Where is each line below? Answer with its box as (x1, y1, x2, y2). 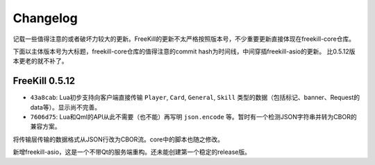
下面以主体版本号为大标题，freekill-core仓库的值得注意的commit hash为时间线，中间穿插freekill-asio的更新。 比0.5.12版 (12, 47, 356, 55)
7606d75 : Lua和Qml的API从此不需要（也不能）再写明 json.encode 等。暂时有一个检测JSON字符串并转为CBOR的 (30, 113, 357, 121)
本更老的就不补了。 (12, 57, 68, 65)
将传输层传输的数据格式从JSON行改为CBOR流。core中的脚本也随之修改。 (12, 135, 224, 144)
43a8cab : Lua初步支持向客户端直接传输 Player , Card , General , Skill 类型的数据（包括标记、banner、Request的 (30, 94, 360, 102)
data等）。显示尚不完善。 (30, 103, 101, 111)
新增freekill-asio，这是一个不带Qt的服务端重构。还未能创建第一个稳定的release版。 (12, 148, 251, 156)
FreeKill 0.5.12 (12, 75, 76, 87)
